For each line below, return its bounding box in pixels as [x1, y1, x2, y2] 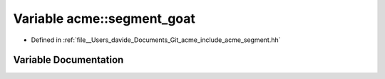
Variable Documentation [13, 54, 124, 66]
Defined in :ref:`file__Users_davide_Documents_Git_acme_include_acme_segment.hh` [31, 36, 281, 44]
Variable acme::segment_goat [13, 11, 196, 26]
